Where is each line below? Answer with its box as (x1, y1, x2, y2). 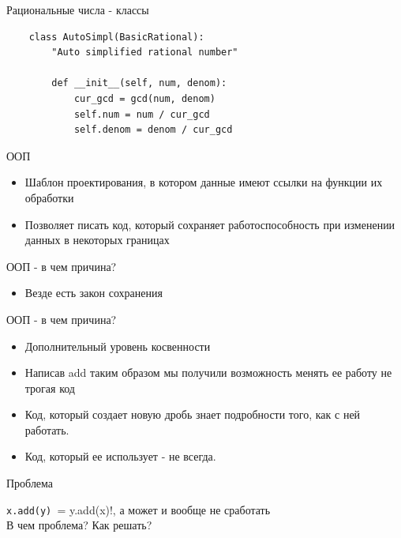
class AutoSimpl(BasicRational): (28, 31, 204, 43)
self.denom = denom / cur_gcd (73, 124, 233, 136)
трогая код (24, 379, 75, 396)
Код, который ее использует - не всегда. (24, 448, 216, 465)
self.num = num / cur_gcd (73, 108, 210, 120)
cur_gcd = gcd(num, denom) (73, 92, 215, 104)
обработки (24, 189, 74, 205)
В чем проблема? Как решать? (6, 517, 152, 533)
